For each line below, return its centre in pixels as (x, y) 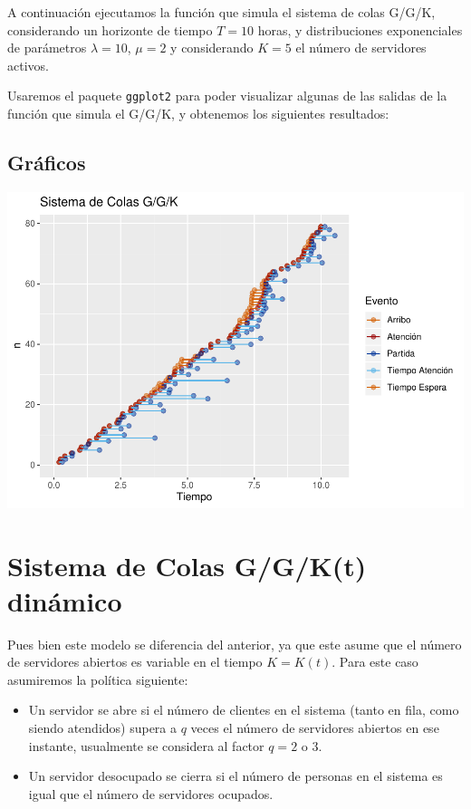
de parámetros (47, 48)
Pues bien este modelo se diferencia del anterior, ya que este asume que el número (235, 644)
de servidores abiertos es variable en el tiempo (135, 662)
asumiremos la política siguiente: (98, 679)
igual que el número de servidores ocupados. (151, 793)
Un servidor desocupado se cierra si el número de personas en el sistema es (235, 776)
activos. (28, 65)
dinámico (65, 600)
